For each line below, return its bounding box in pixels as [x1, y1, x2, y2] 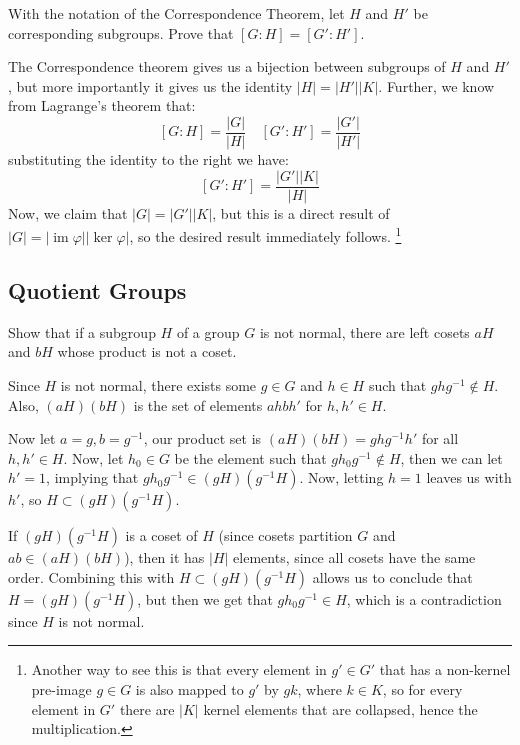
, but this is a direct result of [212, 202, 390, 223]
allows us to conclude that [312, 566, 473, 587]
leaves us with [426, 467, 512, 488]
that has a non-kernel [379, 659, 511, 680]
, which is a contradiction [346, 588, 502, 609]
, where [297, 679, 342, 700]
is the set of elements [133, 394, 263, 415]
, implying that [46, 467, 139, 488]
